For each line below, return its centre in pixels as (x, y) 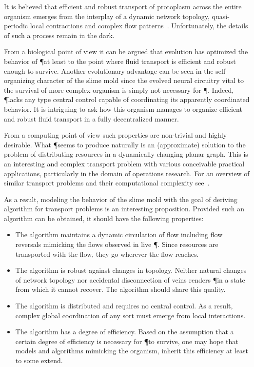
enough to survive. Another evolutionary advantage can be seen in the (109, 71)
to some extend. (39, 360)
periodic (16, 26)
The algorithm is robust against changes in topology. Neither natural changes (131, 270)
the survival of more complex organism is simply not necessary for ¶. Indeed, (119, 90)
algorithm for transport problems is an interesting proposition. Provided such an (124, 209)
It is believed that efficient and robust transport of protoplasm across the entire (123, 6)
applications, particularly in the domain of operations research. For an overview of (127, 173)
